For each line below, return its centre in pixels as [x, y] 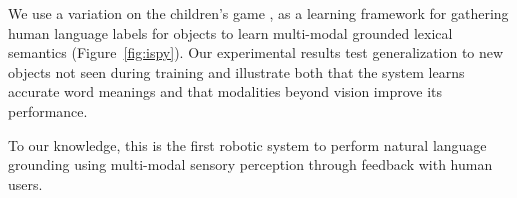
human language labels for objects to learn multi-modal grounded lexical [230, 32]
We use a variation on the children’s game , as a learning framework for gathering [258, 13]
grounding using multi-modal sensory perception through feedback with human [250, 164]
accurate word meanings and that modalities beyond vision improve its [225, 91]
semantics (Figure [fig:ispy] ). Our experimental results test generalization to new [256, 52]
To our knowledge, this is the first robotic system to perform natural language [247, 144]
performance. [48, 110]
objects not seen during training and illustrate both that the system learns [236, 71]
